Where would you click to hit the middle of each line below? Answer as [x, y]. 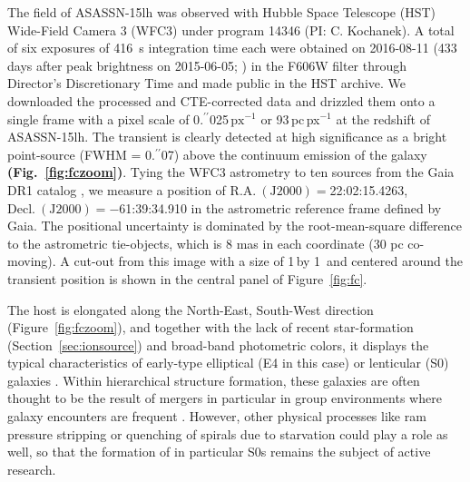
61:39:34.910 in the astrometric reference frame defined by [280, 207]
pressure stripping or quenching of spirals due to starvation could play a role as [228, 433]
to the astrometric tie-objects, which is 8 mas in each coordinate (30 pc [206, 243]
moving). [32, 261]
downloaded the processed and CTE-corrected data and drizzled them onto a [221, 100]
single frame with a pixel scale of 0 [104, 118]
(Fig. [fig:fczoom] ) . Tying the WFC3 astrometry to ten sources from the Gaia [231, 172]
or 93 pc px [290, 118]
